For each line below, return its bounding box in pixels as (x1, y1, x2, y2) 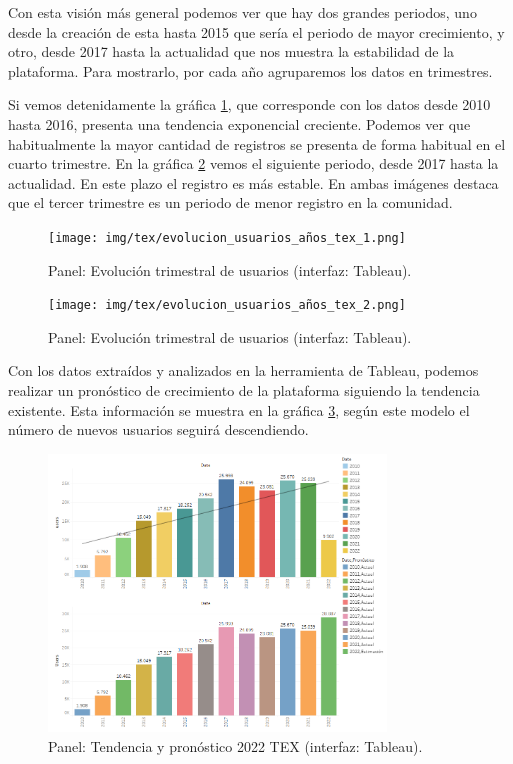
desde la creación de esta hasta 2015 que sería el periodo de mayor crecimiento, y (8, 21, 505, 42)
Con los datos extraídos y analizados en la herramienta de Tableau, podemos (8, 360, 479, 381)
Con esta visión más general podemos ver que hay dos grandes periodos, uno (8, 2, 477, 22)
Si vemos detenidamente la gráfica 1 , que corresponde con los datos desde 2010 (8, 94, 491, 115)
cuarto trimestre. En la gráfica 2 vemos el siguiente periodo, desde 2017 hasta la (8, 153, 499, 174)
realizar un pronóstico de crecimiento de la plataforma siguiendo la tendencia (8, 380, 480, 401)
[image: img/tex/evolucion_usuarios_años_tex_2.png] (48, 298, 406, 313)
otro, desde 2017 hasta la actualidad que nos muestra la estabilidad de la (8, 41, 455, 62)
